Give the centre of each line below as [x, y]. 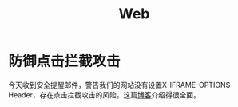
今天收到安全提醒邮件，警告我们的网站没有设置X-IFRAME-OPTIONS [119, 85]
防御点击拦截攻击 [65, 61]
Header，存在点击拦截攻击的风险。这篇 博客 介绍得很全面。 [105, 95]
